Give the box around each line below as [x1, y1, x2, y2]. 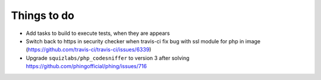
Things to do [11, 9, 74, 22]
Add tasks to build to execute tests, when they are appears [26, 30, 170, 37]
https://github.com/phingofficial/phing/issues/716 [26, 63, 147, 70]
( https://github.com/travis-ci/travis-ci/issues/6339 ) [26, 46, 152, 53]
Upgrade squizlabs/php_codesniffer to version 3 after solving [26, 54, 190, 62]
